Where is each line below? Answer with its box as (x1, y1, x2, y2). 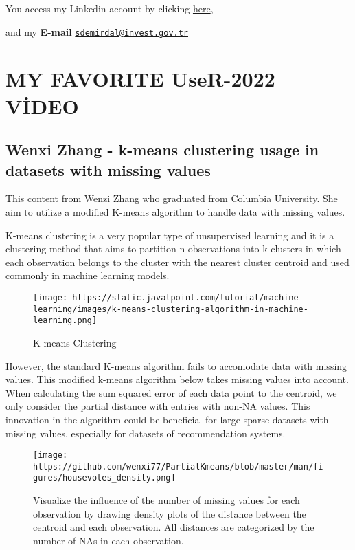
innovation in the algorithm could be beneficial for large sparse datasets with (5, 412, 329, 426)
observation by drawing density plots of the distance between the (33, 506, 306, 520)
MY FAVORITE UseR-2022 (5, 65, 275, 93)
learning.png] (33, 316, 98, 326)
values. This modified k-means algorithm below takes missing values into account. (5, 372, 349, 386)
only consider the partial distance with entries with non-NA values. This (5, 399, 310, 413)
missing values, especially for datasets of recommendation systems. (5, 426, 286, 440)
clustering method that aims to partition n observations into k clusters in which (5, 241, 341, 256)
